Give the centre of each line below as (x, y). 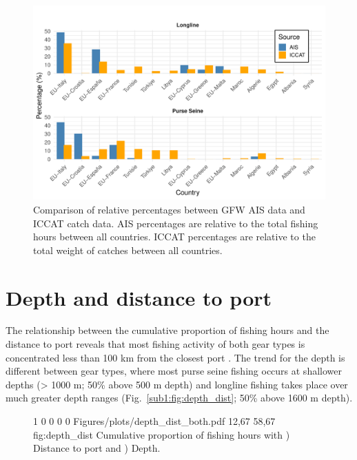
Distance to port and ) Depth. (97, 448)
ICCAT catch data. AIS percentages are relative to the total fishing (176, 223)
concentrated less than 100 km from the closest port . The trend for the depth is (175, 357)
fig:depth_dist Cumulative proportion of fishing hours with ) (162, 434)
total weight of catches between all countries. (128, 250)
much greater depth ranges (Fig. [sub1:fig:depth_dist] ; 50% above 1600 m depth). (179, 398)
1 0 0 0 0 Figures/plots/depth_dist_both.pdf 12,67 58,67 (154, 421)
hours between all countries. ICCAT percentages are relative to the (174, 237)
